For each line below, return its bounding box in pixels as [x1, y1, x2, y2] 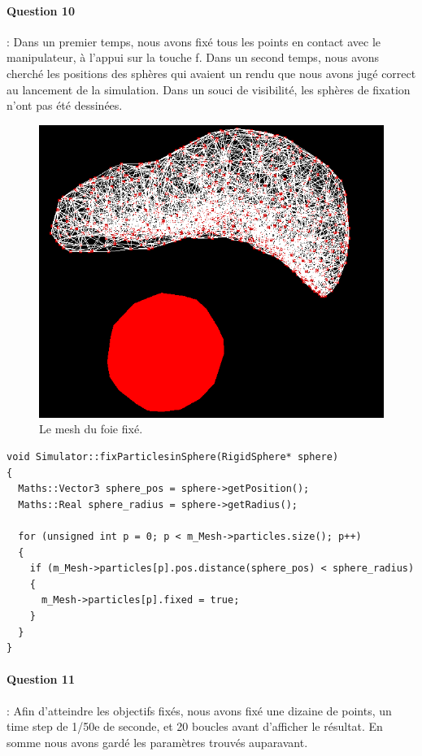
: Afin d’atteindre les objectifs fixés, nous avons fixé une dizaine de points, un [7, 702, 392, 719]
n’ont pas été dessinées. [7, 97, 123, 114]
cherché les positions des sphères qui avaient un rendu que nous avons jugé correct [7, 64, 416, 81]
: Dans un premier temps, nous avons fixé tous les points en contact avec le [7, 33, 381, 50]
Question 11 [7, 671, 75, 688]
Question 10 [7, 2, 75, 19]
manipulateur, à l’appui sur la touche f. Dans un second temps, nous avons [7, 49, 380, 66]
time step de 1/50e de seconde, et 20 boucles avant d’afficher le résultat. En [7, 718, 383, 735]
